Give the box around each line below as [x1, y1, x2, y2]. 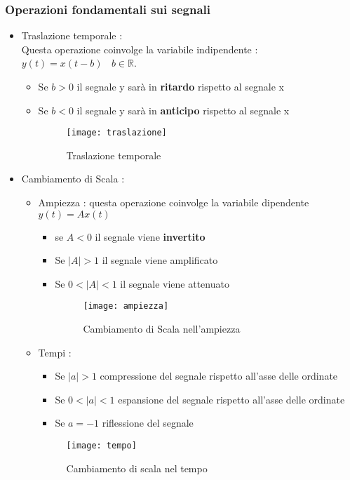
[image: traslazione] [66, 128, 167, 138]
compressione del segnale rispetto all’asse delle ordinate [100, 368, 338, 383]
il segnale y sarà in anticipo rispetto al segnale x [76, 102, 290, 117]
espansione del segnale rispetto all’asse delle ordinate [118, 392, 345, 406]
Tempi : [38, 345, 72, 359]
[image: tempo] [66, 441, 137, 451]
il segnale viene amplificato [102, 253, 218, 267]
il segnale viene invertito [95, 229, 206, 244]
